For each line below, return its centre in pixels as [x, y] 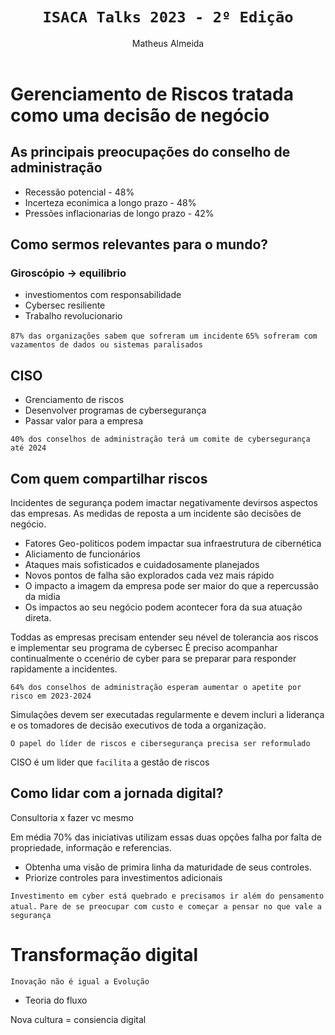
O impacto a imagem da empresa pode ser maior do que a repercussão [171, 586]
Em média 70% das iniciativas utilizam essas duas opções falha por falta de [166, 837]
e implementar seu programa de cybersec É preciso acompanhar [144, 648]
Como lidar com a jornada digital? [117, 793]
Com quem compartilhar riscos [109, 478]
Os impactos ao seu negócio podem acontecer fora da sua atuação [163, 607]
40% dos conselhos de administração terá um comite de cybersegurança [160, 439]
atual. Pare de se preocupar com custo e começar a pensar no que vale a [166, 906]
